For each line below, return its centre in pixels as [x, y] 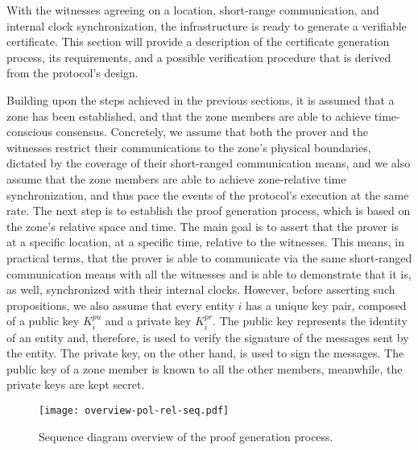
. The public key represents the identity [310, 321]
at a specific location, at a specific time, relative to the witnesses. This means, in [206, 242]
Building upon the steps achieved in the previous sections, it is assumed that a [201, 99]
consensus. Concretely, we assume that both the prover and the [212, 132]
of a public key [43, 321]
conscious [29, 132]
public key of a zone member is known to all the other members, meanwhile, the [205, 368]
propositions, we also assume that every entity [120, 305]
